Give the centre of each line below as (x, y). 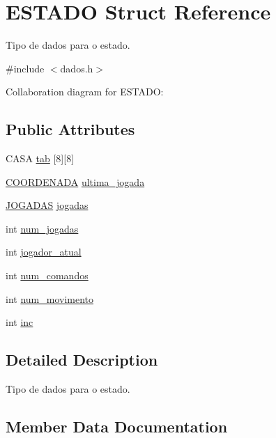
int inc (20, 322)
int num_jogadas (42, 228)
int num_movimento (50, 298)
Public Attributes (70, 129)
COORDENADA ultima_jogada (75, 181)
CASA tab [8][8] (40, 158)
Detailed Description (82, 360)
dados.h (77, 68)
